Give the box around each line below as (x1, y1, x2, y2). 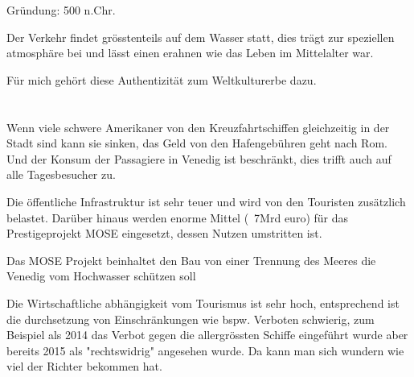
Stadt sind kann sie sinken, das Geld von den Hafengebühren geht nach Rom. (6, 135, 387, 151)
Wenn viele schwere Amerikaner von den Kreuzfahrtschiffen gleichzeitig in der (6, 118, 390, 135)
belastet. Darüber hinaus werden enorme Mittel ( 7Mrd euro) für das (6, 209, 349, 226)
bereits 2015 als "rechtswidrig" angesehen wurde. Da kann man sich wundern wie (6, 342, 404, 358)
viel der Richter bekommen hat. (6, 358, 162, 375)
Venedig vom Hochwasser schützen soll (6, 267, 196, 284)
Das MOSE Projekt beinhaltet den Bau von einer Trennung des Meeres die (6, 251, 376, 268)
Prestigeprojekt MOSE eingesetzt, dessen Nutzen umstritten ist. (6, 225, 322, 242)
